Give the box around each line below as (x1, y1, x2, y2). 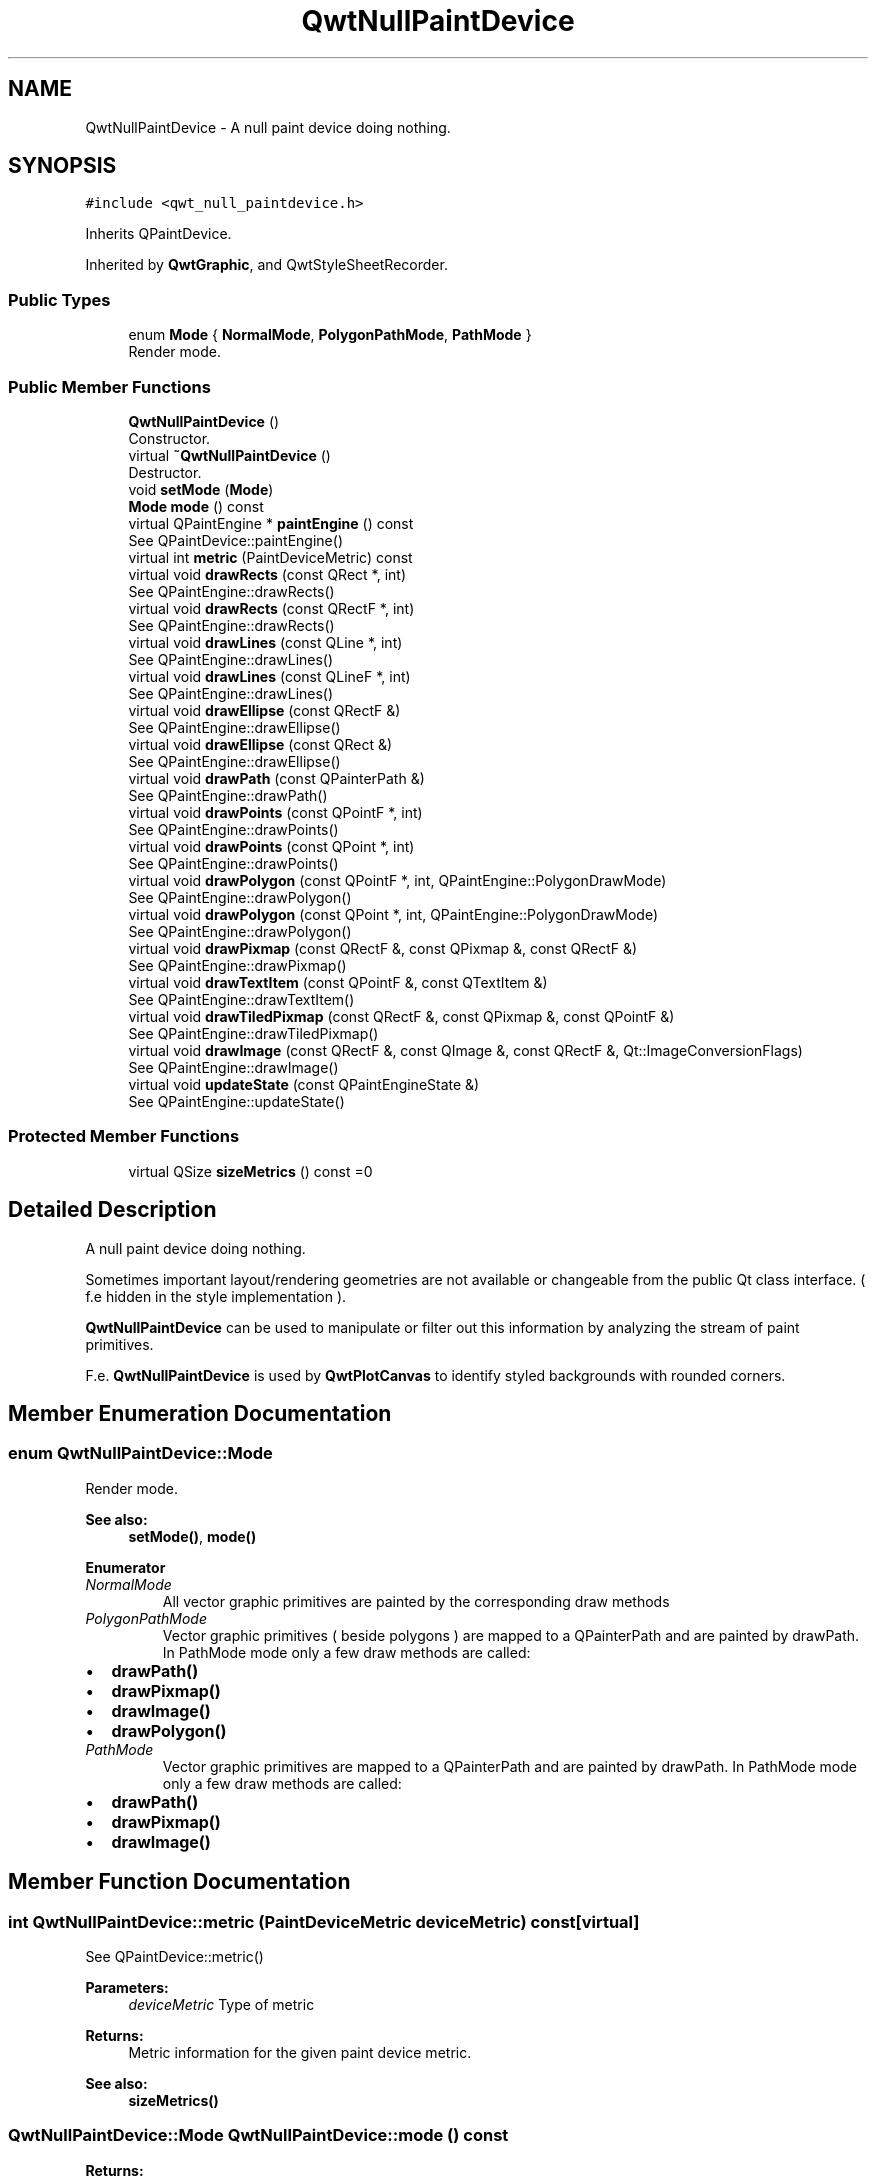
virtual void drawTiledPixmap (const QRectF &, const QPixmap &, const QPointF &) (128, 1007, 675, 1025)
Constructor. (128, 429, 211, 447)
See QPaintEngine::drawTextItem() (128, 990, 355, 1008)
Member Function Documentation (8, 1869, 351, 1895)
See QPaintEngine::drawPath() (128, 786, 328, 804)
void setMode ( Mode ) (128, 480, 274, 498)
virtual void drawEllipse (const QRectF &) (128, 701, 401, 719)
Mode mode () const (128, 497, 264, 515)
